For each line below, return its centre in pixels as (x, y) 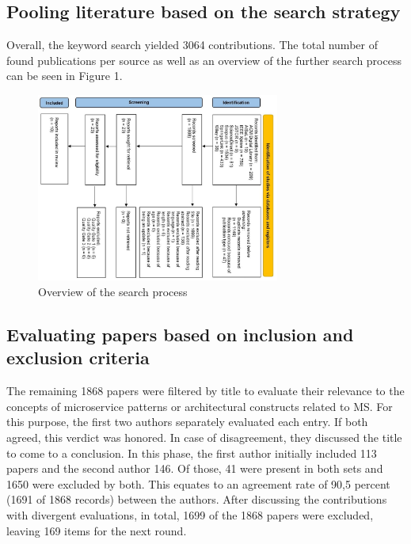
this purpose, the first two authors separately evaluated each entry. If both (187, 422)
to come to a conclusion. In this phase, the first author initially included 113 (192, 453)
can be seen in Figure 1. (65, 76)
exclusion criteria (78, 358)
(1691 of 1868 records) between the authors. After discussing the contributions (197, 499)
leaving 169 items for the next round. (97, 530)
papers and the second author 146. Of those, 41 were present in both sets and (195, 468)
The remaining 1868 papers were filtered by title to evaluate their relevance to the (205, 391)
